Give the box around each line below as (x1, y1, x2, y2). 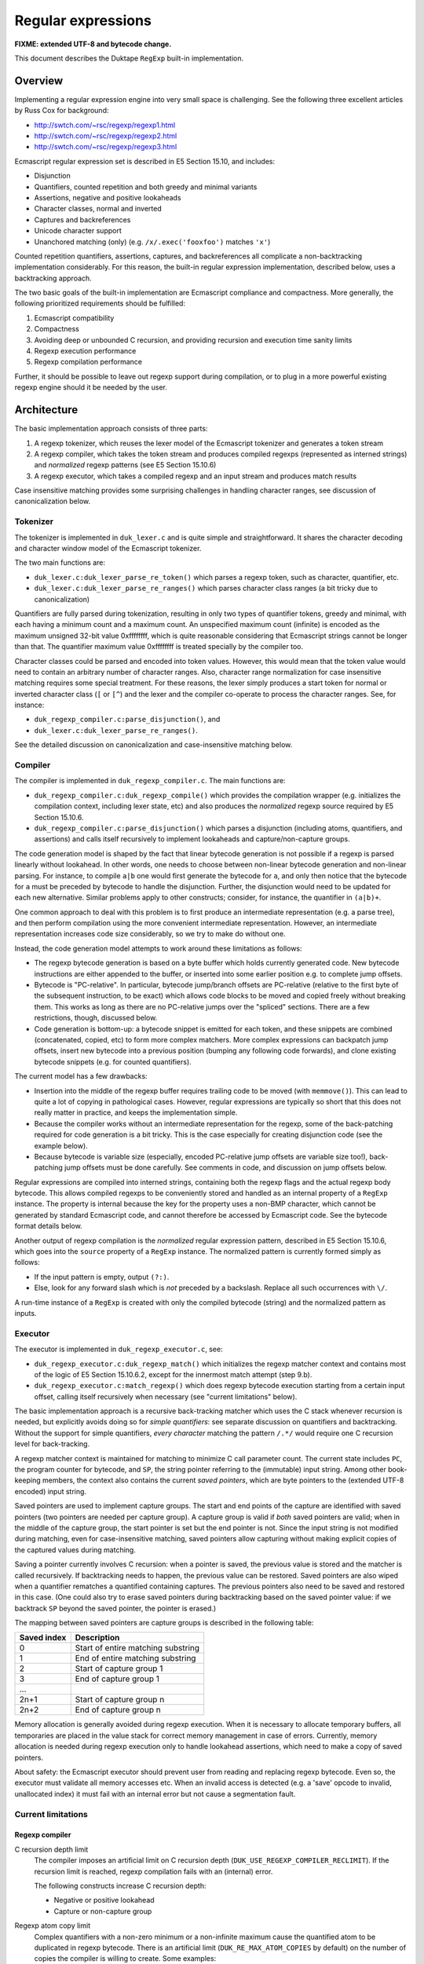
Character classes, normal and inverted (34, 204, 162, 214)
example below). (34, 1141, 88, 1150)
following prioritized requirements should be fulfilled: (14, 299, 186, 308)
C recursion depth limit (14, 1845, 89, 1854)
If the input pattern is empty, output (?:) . (34, 1272, 170, 1281)
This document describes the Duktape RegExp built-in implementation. (14, 53, 244, 63)
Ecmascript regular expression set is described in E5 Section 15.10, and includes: (14, 156, 276, 166)
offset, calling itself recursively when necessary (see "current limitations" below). (34, 1391, 298, 1402)
